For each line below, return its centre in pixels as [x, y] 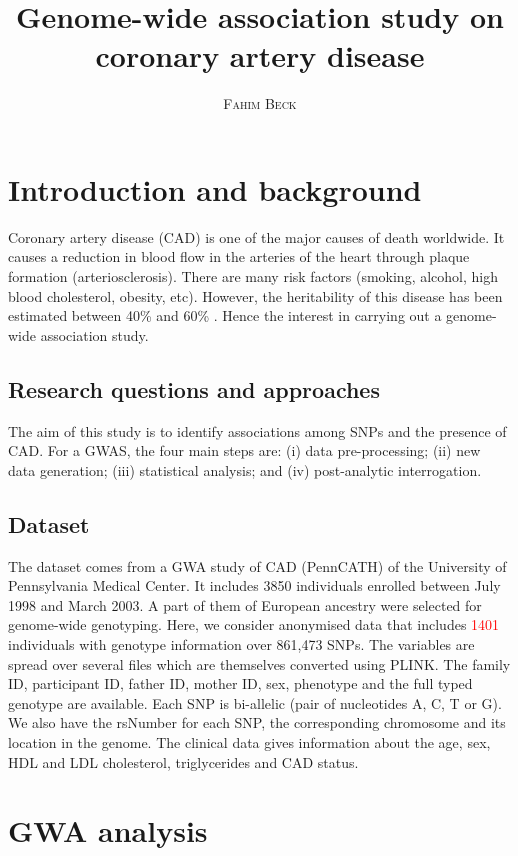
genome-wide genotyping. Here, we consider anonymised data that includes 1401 [254, 624]
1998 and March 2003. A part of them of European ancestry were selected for [245, 604]
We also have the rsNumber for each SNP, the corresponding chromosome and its [257, 722]
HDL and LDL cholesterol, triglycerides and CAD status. [183, 761]
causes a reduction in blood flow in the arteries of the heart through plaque [239, 256]
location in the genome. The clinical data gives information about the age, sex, [249, 741]
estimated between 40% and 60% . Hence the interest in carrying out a [225, 315]
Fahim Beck [260, 103]
